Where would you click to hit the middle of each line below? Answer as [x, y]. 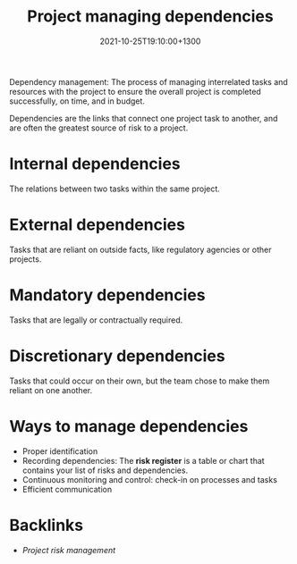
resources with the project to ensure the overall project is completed [135, 91]
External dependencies [98, 225]
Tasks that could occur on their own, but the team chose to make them [140, 381]
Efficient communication [67, 489]
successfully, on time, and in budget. [77, 101]
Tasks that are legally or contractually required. [96, 320]
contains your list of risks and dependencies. [105, 470]
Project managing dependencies [150, 17]
